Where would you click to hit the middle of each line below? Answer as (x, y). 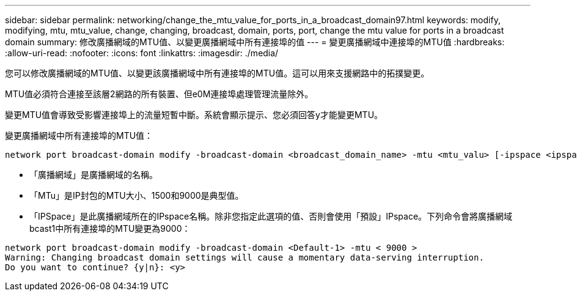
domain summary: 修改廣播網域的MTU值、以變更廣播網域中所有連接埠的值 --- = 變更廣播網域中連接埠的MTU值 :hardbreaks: (255, 42)
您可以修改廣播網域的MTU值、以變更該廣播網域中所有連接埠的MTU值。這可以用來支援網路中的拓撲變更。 (217, 73)
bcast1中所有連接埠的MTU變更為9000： (110, 228)
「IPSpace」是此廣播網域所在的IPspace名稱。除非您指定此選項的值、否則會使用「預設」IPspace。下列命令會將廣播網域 (271, 216)
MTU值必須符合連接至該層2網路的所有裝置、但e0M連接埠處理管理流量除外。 (159, 94)
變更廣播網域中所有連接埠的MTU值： (79, 135)
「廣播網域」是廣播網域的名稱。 (94, 175)
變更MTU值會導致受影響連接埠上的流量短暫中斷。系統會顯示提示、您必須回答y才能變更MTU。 (194, 115)
